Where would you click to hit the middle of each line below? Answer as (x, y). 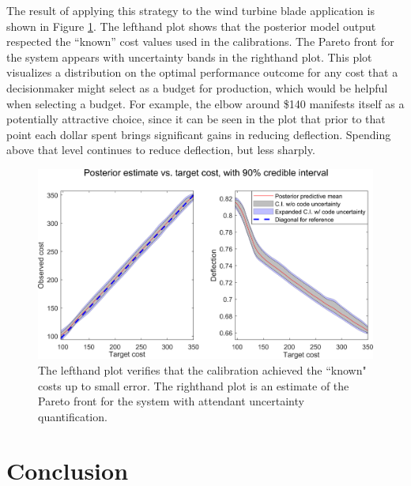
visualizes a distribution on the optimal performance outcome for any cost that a (202, 72)
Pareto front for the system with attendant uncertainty (171, 401)
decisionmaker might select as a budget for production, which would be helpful (197, 87)
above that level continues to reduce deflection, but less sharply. (161, 150)
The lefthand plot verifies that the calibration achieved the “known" (202, 369)
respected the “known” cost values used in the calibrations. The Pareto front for (200, 41)
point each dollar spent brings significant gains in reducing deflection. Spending (199, 134)
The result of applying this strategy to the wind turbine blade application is (190, 10)
